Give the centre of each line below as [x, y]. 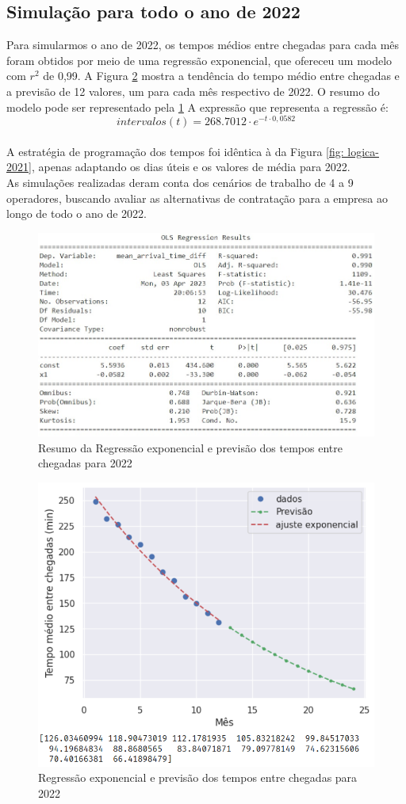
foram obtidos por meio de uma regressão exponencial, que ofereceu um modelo [199, 60]
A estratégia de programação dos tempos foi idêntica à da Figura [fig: [175, 151]
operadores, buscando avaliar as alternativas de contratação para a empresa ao [197, 198]
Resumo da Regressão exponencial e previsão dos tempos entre [190, 447]
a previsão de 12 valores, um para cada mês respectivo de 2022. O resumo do [193, 91]
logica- [363, 151]
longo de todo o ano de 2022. [77, 213]
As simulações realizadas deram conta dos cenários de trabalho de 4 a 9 [180, 183]
